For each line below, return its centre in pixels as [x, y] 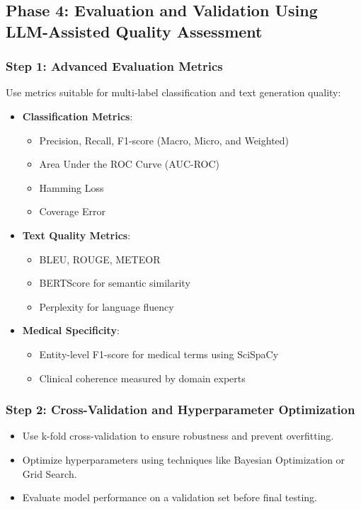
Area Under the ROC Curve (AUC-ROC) [130, 164]
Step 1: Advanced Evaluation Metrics [114, 66]
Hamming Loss [71, 187]
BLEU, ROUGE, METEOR [100, 259]
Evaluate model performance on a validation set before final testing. [170, 497]
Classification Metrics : [78, 116]
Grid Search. [50, 473]
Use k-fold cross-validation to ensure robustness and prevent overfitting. [178, 436]
